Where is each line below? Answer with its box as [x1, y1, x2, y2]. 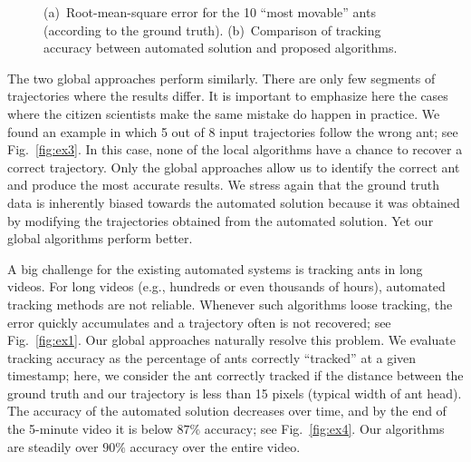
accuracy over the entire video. [130, 437, 301, 456]
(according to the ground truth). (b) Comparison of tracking [43, 20, 381, 39]
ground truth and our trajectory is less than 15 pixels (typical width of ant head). [7, 383, 462, 402]
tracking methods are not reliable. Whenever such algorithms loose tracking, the [7, 294, 453, 313]
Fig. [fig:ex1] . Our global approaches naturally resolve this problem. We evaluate [7, 330, 456, 349]
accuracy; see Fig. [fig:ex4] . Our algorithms [204, 419, 445, 438]
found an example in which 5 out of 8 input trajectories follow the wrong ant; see [7, 122, 458, 141]
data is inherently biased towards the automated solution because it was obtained [7, 192, 460, 211]
